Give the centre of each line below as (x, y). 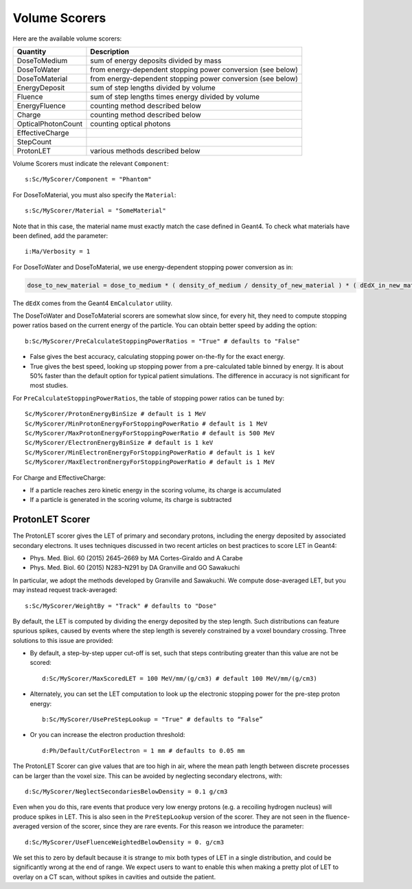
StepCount (34, 142)
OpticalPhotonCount (49, 124)
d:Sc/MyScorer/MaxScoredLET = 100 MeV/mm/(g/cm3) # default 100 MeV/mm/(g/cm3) (180, 678)
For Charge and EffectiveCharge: (59, 477)
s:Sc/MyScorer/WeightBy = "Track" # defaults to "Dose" (121, 606)
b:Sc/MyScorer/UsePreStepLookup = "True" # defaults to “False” (153, 720)
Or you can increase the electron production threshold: (107, 735)
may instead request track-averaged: (65, 590)
